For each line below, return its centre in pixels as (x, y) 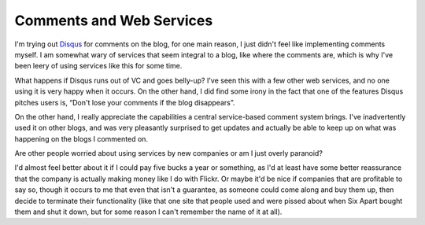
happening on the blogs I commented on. (81, 138)
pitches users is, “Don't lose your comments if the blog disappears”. (125, 102)
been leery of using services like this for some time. (98, 66)
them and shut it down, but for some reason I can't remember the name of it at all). (148, 212)
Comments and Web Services (114, 20)
